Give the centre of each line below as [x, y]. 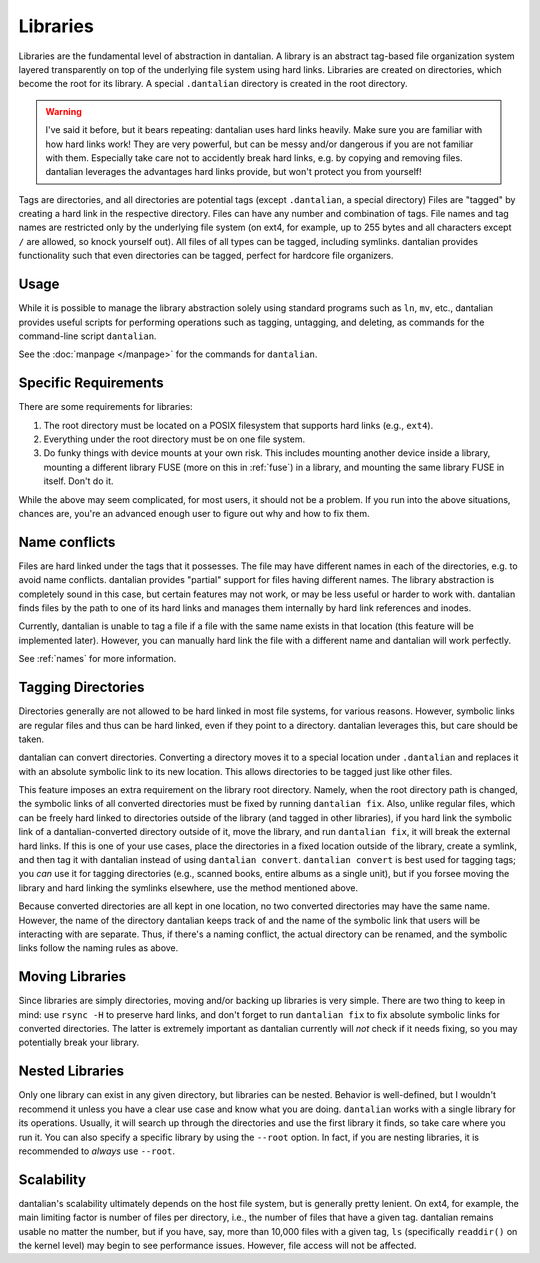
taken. [31, 739]
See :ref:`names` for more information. [97, 659]
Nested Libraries [71, 1071]
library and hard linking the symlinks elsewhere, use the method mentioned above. [188, 887]
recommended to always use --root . [96, 1151]
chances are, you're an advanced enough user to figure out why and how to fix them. [194, 513]
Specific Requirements [91, 383]
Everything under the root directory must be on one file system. [174, 439]
